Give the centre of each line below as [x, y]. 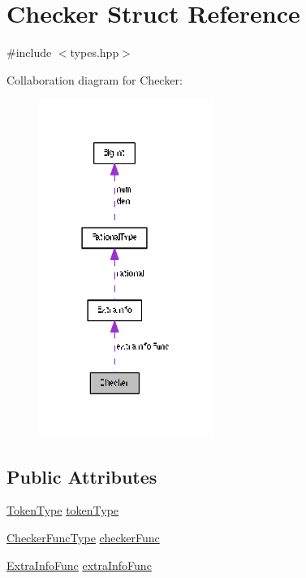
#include [29, 52]
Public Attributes [82, 476]
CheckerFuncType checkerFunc [83, 538]
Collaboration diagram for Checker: [95, 79]
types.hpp [95, 52]
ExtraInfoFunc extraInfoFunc [79, 565]
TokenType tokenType [63, 510]
